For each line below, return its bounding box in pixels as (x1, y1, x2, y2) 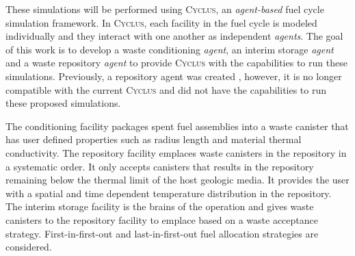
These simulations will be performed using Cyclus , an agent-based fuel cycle (5, 2, 324, 16)
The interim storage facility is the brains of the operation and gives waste (5, 199, 314, 214)
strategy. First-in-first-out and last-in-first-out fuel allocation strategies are (5, 226, 319, 240)
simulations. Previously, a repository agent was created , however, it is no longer (5, 68, 342, 83)
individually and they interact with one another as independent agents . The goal (5, 29, 343, 43)
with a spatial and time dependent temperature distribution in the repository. (5, 185, 332, 200)
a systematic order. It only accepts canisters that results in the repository (5, 159, 314, 173)
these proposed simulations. (5, 96, 121, 110)
